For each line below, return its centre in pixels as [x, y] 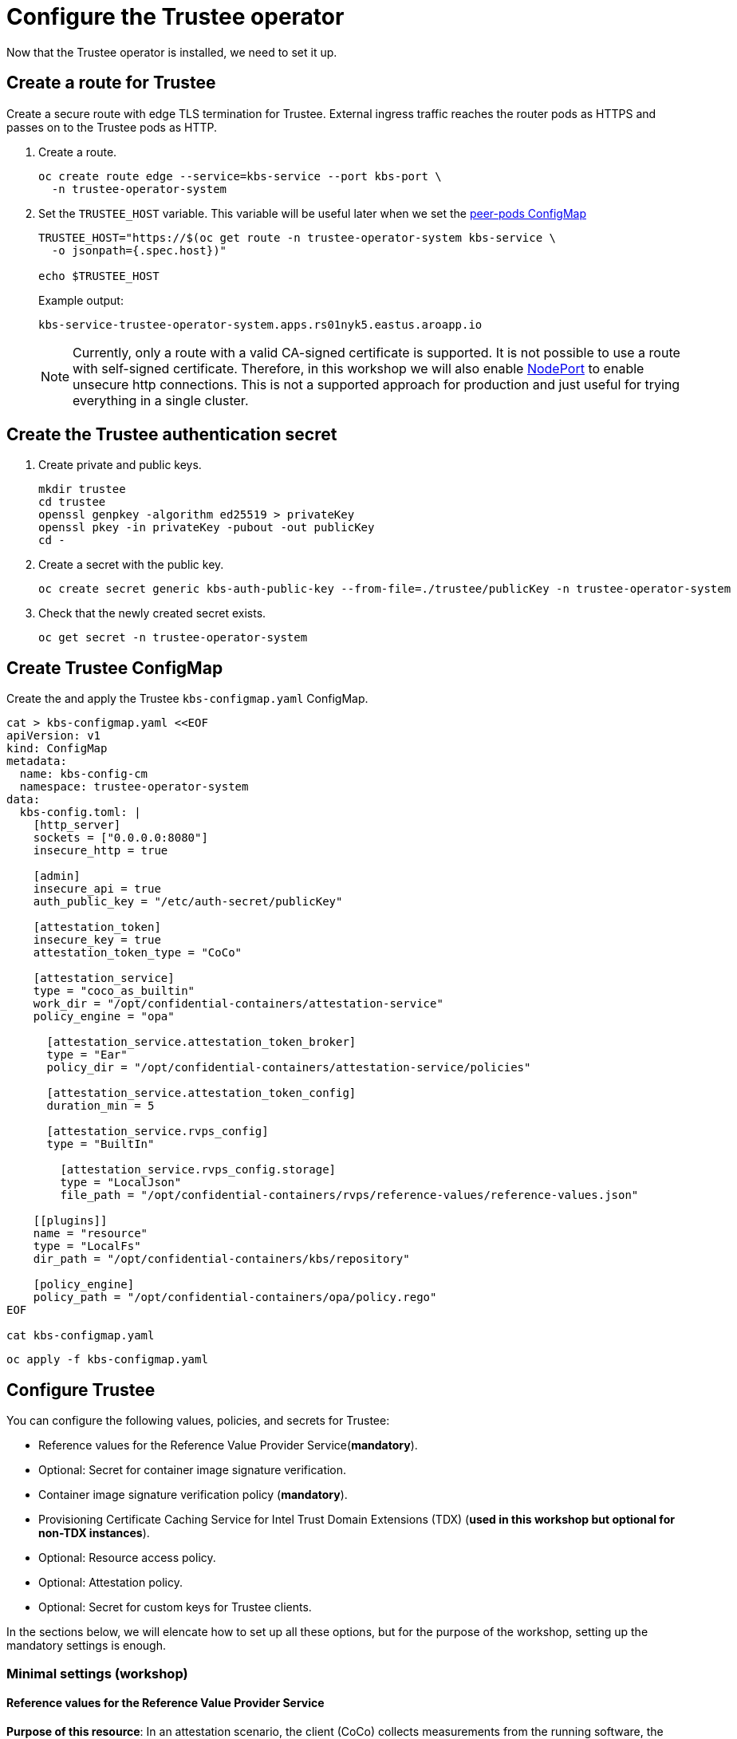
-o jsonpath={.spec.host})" [139, 250]
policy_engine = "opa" [104, 1017]
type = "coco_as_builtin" [114, 991]
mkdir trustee [82, 489]
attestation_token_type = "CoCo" [138, 953]
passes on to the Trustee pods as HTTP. [112, 127]
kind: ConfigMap [57, 749]
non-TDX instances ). [94, 1533]
